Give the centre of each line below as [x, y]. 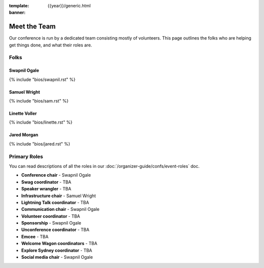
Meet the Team [32, 27]
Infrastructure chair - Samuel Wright [59, 196]
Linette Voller [23, 113]
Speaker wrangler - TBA [46, 189]
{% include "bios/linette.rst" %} [41, 123]
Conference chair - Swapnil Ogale [56, 175]
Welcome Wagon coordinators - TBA [59, 244]
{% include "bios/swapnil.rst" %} [42, 79]
